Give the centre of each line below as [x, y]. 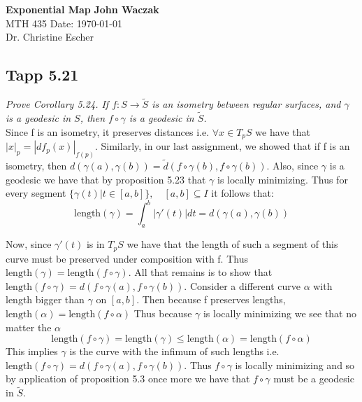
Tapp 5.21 [42, 75]
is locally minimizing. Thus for [283, 179]
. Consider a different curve [242, 285]
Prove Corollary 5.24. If [57, 104]
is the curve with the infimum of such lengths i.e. [174, 351]
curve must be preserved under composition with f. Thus [127, 258]
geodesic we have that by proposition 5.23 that [106, 179]
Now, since [29, 244]
